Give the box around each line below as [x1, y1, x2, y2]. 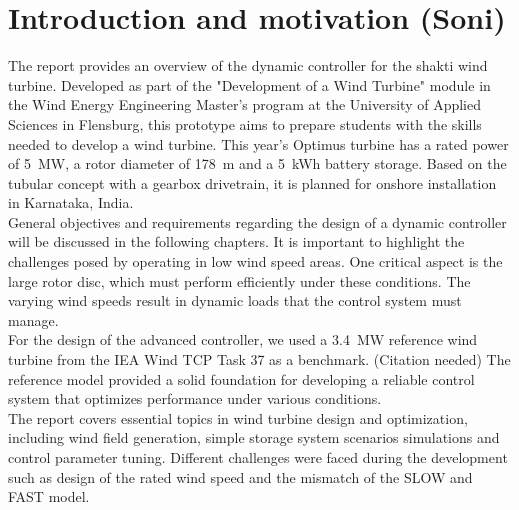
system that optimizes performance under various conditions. [8, 388, 382, 409]
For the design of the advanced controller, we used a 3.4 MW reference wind [8, 329, 478, 350]
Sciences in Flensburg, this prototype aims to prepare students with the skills [8, 113, 482, 134]
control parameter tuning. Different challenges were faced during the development [8, 447, 508, 467]
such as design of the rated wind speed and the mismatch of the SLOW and [8, 466, 473, 487]
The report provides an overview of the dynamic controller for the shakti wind [8, 55, 488, 76]
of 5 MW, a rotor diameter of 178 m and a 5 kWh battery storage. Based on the [8, 153, 507, 174]
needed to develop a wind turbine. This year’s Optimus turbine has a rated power [8, 133, 509, 154]
